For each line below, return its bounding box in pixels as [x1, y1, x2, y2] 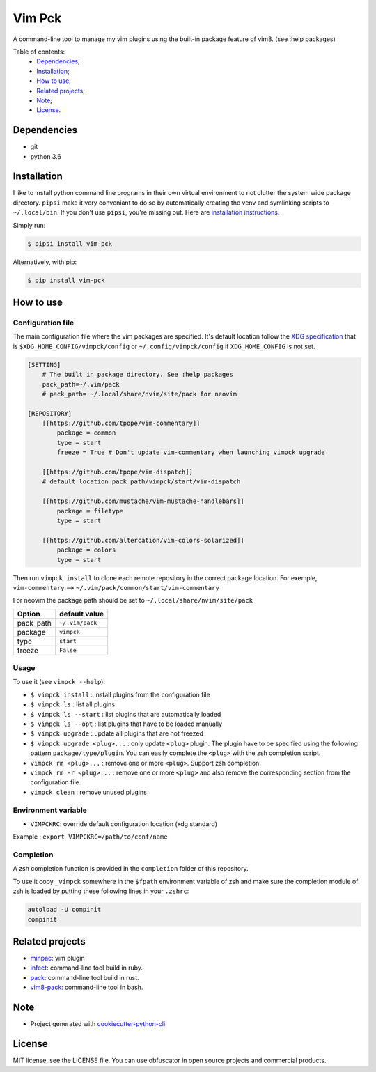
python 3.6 [30, 152, 62, 160]
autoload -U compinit [27, 906, 102, 914]
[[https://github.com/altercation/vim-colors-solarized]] [42, 536, 244, 544]
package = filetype [56, 507, 123, 515]
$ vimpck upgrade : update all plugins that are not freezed [30, 729, 204, 738]
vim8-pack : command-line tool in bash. [30, 983, 143, 992]
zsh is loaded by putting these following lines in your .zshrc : [13, 887, 189, 895]
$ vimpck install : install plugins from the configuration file [30, 690, 210, 699]
